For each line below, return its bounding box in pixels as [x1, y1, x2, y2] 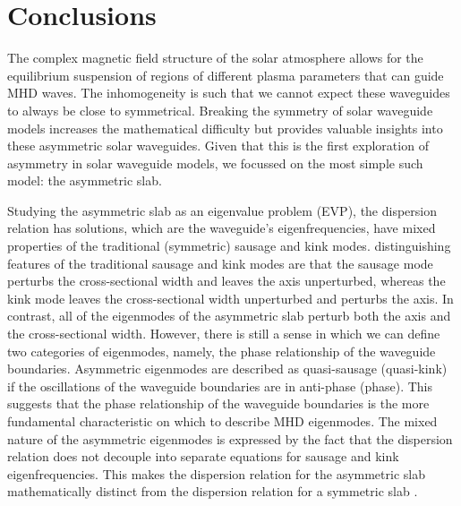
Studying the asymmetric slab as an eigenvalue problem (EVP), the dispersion [7, 201, 438, 219]
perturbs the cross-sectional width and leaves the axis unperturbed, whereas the [7, 271, 446, 290]
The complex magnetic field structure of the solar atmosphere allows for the [7, 48, 423, 67]
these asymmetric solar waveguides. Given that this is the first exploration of [7, 136, 429, 155]
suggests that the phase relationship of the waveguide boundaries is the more [7, 394, 430, 413]
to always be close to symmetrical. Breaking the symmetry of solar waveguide [7, 100, 433, 119]
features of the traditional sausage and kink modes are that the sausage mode [7, 253, 433, 272]
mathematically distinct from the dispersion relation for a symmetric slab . [7, 482, 418, 501]
